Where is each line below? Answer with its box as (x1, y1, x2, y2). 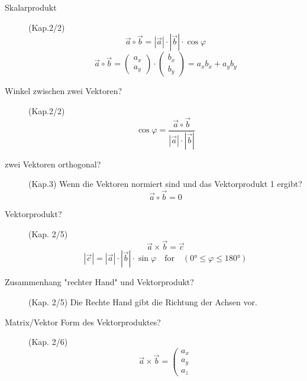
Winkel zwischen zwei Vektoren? (5, 85, 122, 97)
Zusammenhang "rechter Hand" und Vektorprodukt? (5, 276, 194, 288)
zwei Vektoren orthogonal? (5, 157, 101, 170)
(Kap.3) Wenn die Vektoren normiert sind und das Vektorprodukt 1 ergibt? (28, 177, 302, 190)
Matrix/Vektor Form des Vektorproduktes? (5, 315, 161, 328)
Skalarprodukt (5, 1, 57, 13)
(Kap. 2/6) (28, 335, 68, 348)
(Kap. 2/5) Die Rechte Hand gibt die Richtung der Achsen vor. (28, 295, 257, 308)
